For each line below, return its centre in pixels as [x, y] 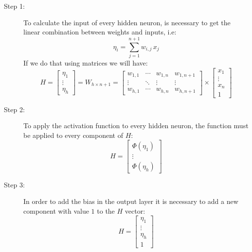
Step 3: [14, 185]
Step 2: [14, 109]
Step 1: [14, 6]
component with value [56, 210]
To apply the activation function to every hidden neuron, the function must [136, 126]
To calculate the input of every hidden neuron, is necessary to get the [127, 22]
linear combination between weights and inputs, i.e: [100, 32]
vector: [135, 210]
